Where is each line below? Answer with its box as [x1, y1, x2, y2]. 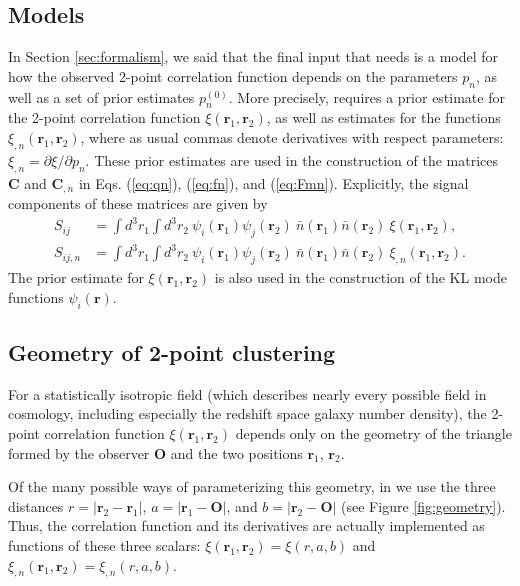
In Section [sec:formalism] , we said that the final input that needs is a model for [8, 46, 499, 67]
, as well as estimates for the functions [266, 107, 501, 128]
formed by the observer [8, 442, 150, 463]
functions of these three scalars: [8, 535, 201, 556]
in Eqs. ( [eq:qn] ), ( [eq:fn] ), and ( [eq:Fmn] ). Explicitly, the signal [78, 172, 469, 193]
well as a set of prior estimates [8, 86, 195, 107]
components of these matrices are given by [8, 193, 268, 214]
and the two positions [170, 442, 303, 463]
